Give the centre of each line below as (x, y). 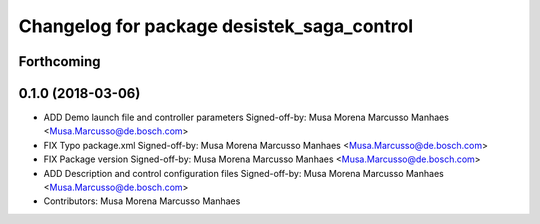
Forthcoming (59, 61)
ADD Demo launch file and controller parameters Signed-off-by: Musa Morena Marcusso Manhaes (246, 117)
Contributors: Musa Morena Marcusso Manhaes (142, 201)
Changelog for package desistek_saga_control (216, 26)
